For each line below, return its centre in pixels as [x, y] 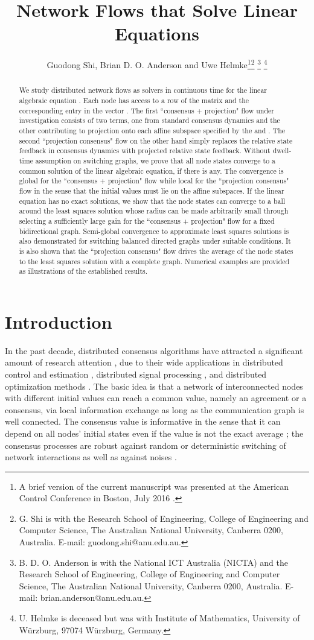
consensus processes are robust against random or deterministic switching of [146, 445]
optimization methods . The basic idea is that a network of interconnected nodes [154, 386]
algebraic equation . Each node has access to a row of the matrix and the [134, 100]
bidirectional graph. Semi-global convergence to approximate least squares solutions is [154, 231]
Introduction [59, 321]
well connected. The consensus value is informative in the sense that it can [143, 421]
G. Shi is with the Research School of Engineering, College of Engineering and [164, 518]
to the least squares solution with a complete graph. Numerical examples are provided [154, 261]
